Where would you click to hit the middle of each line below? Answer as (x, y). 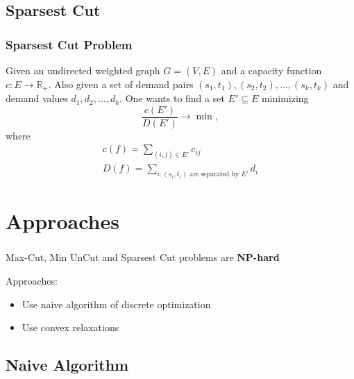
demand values (37, 98)
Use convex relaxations (70, 327)
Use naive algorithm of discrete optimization (116, 304)
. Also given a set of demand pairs (121, 84)
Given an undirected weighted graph (83, 70)
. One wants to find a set (172, 98)
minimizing (285, 98)
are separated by (214, 174)
